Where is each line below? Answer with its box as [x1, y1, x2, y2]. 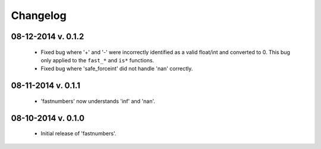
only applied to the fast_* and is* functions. [40, 56, 155, 64]
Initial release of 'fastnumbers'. [40, 130, 117, 137]
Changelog [11, 9, 67, 22]
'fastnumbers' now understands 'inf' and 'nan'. [40, 97, 156, 104]
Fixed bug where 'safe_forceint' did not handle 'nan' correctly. [40, 65, 193, 72]
